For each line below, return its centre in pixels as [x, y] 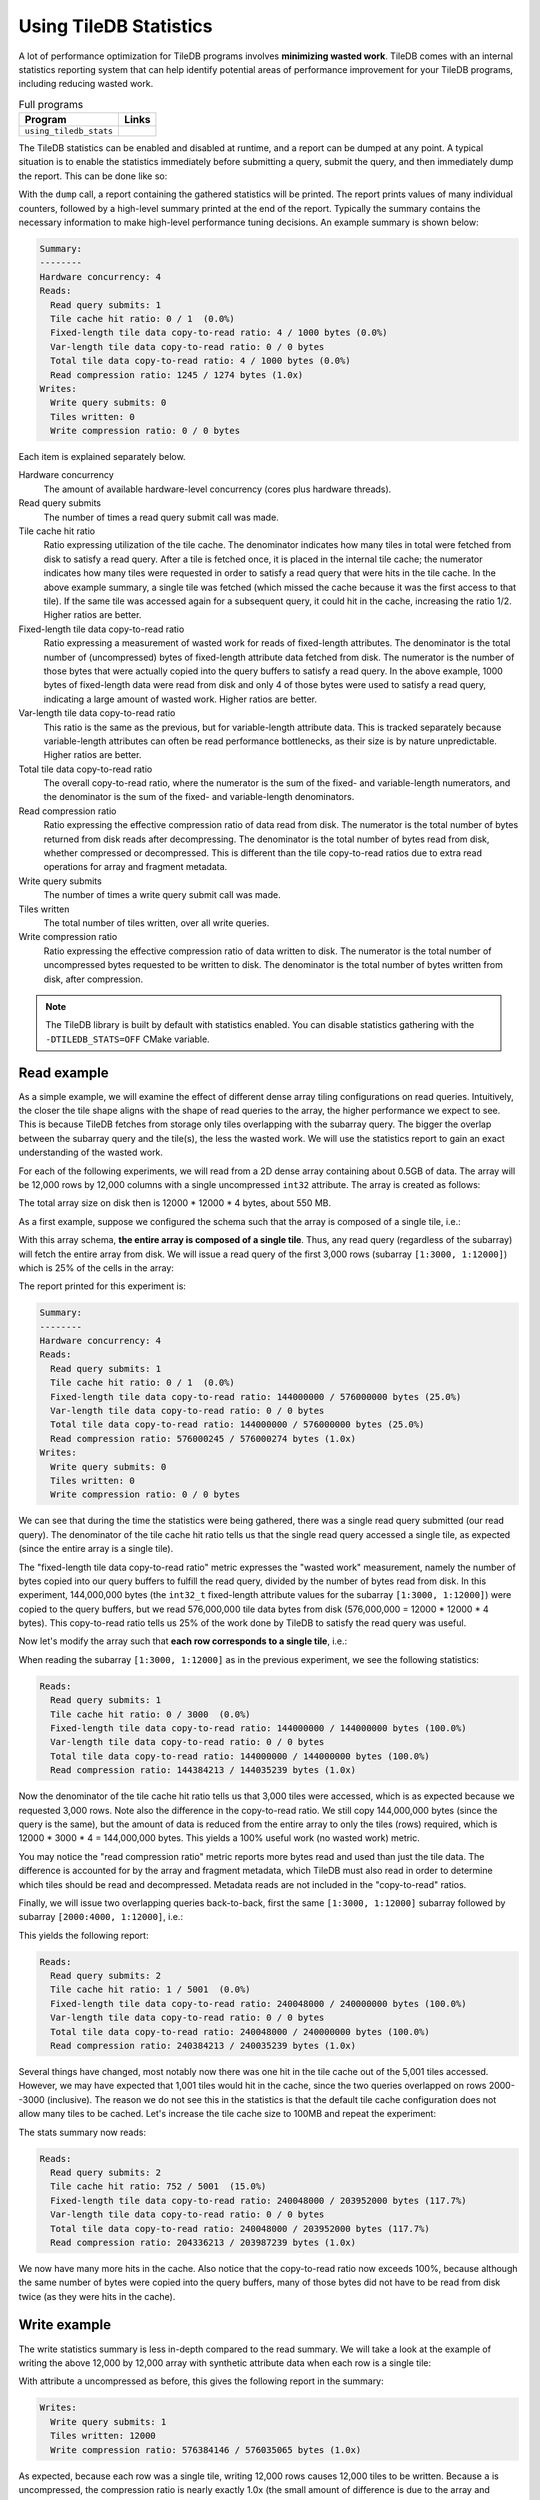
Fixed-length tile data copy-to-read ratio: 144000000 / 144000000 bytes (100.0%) [258, 1728]
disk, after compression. [93, 979]
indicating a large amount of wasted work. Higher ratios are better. [180, 699]
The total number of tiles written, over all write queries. [156, 922]
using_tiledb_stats [69, 131]
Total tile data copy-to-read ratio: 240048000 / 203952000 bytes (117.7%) [240, 2228]
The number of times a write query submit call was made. [162, 895]
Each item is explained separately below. [102, 457]
